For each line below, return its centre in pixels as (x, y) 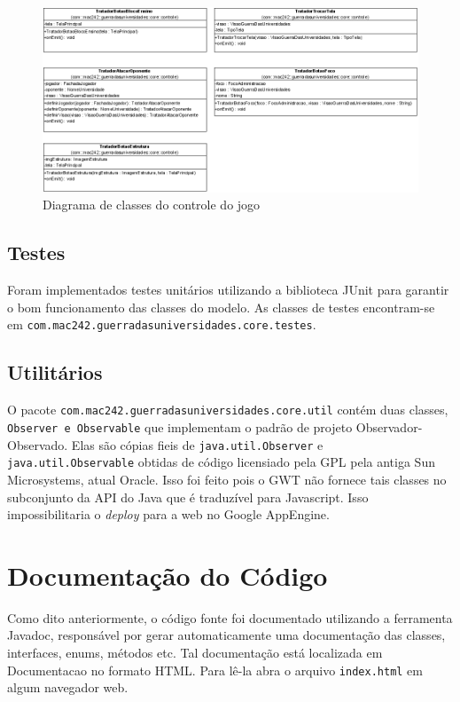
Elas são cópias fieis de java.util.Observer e (197, 444)
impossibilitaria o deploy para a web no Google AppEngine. (168, 514)
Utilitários (55, 372)
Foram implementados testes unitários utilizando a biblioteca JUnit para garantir (228, 290)
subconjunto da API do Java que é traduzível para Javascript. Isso (188, 497)
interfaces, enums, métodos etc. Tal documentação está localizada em (195, 653)
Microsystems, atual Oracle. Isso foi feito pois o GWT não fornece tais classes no (227, 479)
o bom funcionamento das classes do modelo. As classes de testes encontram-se (221, 307)
